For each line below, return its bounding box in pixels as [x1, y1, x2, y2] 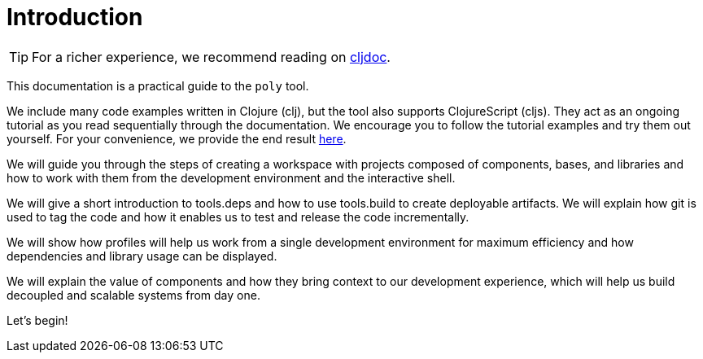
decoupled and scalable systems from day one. [7, 287, 260, 302]
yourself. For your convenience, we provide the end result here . [7, 131, 347, 146]
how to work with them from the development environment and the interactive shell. [7, 170, 456, 185]
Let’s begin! [7, 313, 68, 327]
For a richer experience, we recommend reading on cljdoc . [32, 48, 391, 65]
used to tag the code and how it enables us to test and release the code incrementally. [7, 209, 469, 224]
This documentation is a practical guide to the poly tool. [7, 78, 309, 93]
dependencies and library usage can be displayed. [7, 248, 277, 263]
